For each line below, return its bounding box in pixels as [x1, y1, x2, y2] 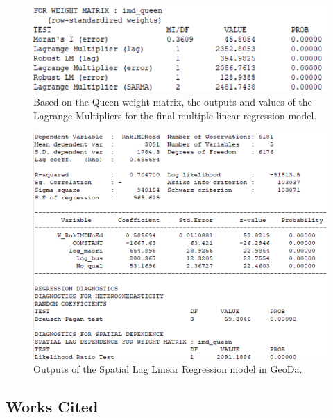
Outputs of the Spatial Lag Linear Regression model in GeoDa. [33, 362, 302, 376]
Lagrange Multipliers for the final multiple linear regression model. [33, 108, 317, 123]
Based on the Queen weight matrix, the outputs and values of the [33, 94, 312, 109]
